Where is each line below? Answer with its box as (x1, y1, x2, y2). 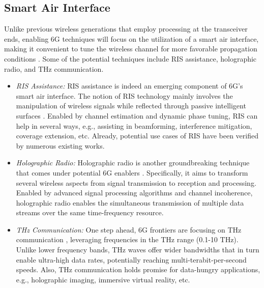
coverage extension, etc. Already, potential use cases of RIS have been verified (16, 130, 258, 141)
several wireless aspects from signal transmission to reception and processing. (16, 177, 256, 188)
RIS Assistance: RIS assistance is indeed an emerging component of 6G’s (16, 80, 243, 91)
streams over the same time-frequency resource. (16, 207, 164, 218)
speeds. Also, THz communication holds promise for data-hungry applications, (16, 264, 260, 275)
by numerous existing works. (16, 140, 105, 151)
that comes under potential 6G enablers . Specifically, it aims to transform (16, 167, 248, 178)
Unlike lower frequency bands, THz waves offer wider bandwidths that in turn (16, 244, 259, 255)
